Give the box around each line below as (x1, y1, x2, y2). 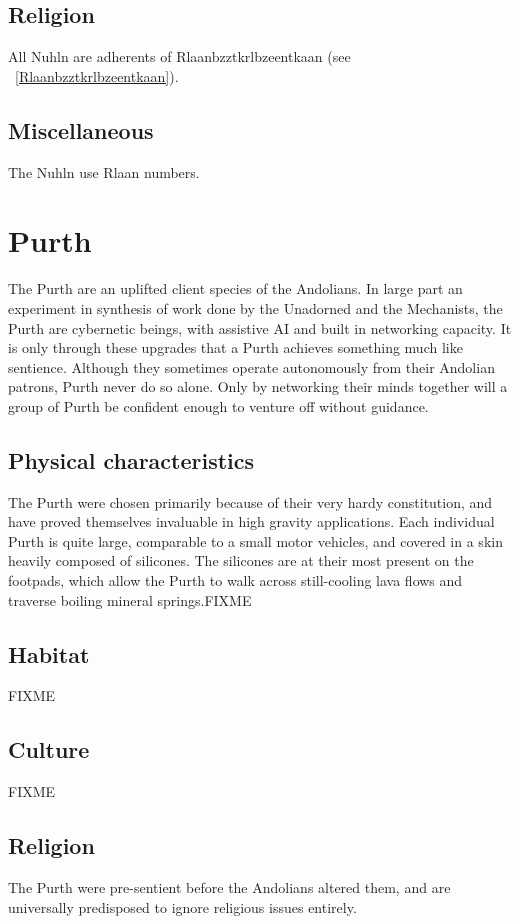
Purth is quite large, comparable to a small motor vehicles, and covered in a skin (8, 530, 503, 551)
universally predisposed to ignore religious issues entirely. (8, 896, 357, 917)
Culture (8, 734, 90, 765)
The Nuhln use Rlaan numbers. (8, 161, 200, 182)
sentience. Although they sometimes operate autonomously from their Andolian (8, 356, 495, 377)
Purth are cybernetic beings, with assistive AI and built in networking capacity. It (8, 317, 512, 338)
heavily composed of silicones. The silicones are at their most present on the (8, 550, 474, 571)
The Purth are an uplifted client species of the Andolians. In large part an (8, 278, 463, 299)
